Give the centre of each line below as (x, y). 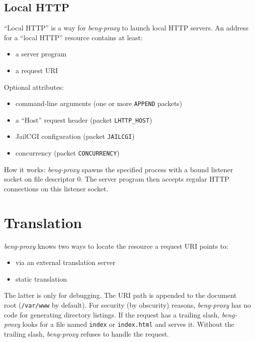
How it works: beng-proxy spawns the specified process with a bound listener (119, 169)
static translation (41, 278)
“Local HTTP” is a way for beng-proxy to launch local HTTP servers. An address (126, 28)
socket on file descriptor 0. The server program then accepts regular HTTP (117, 179)
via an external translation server (65, 262)
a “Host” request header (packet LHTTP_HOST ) (84, 119)
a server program (41, 54)
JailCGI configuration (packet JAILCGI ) (75, 136)
